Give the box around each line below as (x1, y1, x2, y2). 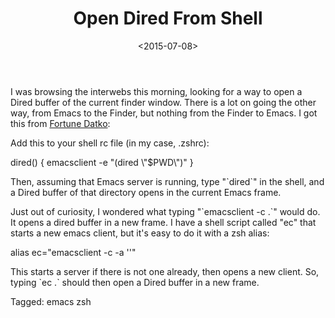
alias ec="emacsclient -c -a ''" (10, 246, 137, 258)
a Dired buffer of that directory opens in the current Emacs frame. (10, 186, 282, 198)
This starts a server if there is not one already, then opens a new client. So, (10, 265, 320, 277)
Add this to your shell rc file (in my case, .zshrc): (10, 137, 210, 149)
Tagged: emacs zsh (10, 295, 92, 307)
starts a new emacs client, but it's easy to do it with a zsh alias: (10, 227, 270, 239)
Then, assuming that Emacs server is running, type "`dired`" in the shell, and (10, 175, 325, 187)
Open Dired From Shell (73, 7, 263, 30)
